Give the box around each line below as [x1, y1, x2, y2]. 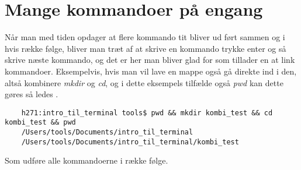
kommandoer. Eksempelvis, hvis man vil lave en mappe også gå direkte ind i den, [5, 65, 297, 77]
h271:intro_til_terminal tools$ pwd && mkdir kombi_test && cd [21, 108, 273, 117]
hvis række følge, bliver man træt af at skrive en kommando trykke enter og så [5, 42, 286, 54]
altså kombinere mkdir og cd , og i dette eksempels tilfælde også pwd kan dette [5, 76, 283, 88]
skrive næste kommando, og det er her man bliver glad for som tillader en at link [5, 54, 295, 66]
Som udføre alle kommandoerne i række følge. [5, 154, 168, 167]
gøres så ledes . [5, 88, 58, 100]
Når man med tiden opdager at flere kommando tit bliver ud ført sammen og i [5, 31, 285, 43]
